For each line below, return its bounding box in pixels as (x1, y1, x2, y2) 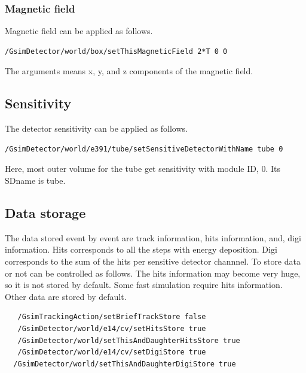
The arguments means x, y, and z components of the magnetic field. (5, 65, 253, 77)
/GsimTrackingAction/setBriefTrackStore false (17, 313, 206, 322)
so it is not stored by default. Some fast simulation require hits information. (5, 278, 283, 291)
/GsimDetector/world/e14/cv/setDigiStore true (17, 348, 206, 357)
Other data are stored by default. (5, 290, 127, 302)
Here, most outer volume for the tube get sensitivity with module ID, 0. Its (5, 162, 281, 175)
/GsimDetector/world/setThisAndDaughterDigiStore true (13, 359, 236, 368)
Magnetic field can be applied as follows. (5, 25, 153, 37)
